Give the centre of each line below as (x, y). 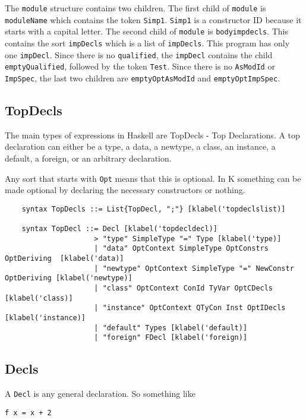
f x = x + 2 (28, 413)
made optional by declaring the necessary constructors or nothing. (125, 190)
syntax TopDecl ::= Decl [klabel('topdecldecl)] (119, 229)
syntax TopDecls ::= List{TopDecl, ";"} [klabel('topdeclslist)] (154, 209)
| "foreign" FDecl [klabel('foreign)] (171, 338)
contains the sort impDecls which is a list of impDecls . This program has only (147, 42)
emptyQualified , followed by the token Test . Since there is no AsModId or (140, 66)
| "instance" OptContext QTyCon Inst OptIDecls (190, 308)
